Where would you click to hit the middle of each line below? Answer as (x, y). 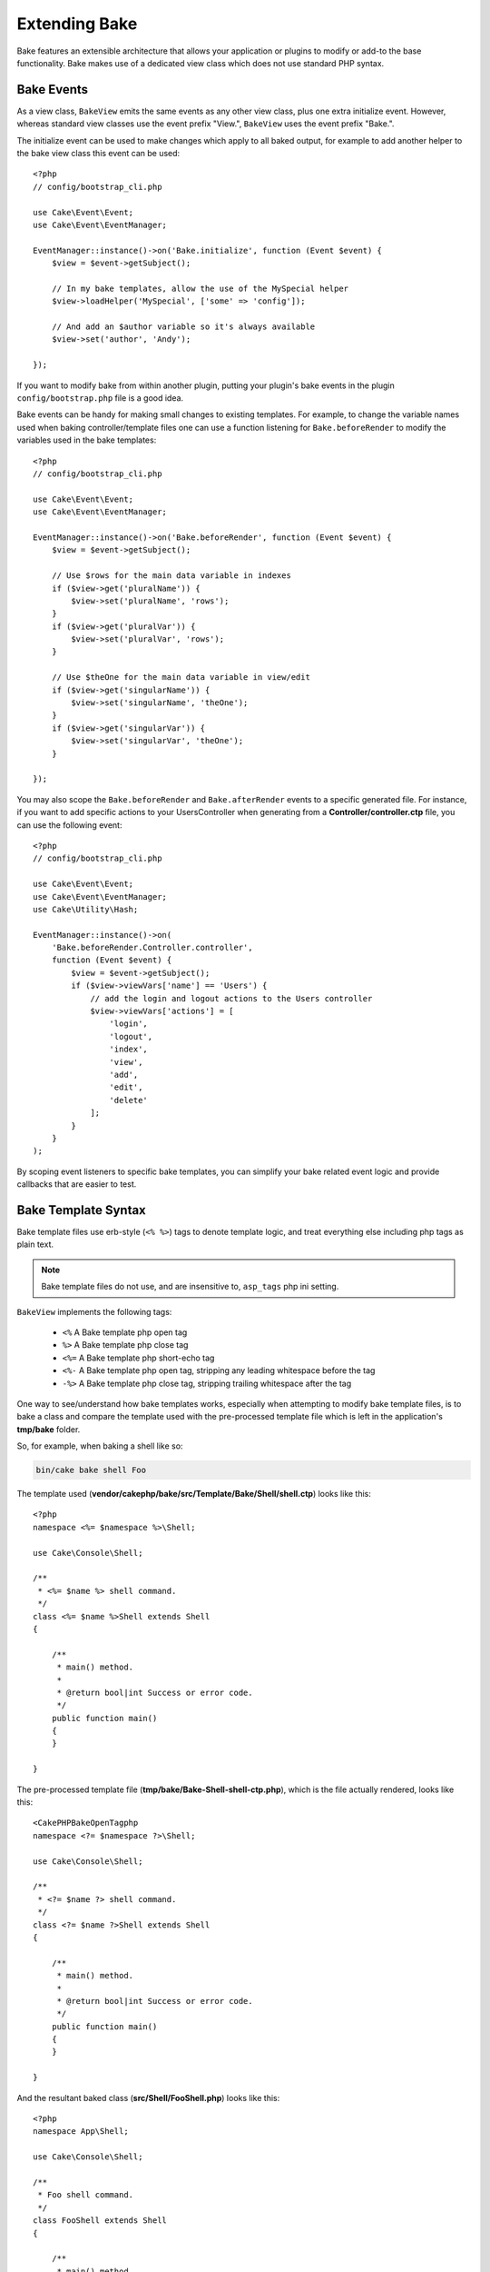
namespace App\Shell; (81, 2132)
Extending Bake (77, 24)
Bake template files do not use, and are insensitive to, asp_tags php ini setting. (190, 1287)
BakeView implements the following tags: (94, 1311)
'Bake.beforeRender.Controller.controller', (152, 948)
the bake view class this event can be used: (98, 154)
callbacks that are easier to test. (77, 1184)
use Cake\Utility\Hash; (86, 909)
